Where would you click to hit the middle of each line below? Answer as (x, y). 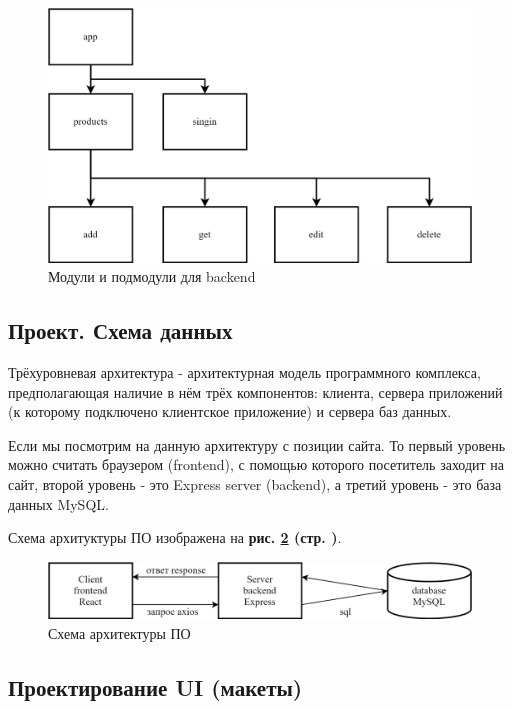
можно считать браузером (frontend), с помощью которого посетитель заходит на (256, 464)
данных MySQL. (58, 503)
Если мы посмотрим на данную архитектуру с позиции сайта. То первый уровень (257, 444)
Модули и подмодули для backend (152, 276)
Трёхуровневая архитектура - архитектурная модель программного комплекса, (244, 372)
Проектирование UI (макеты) (155, 686)
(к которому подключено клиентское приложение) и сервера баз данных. (230, 411)
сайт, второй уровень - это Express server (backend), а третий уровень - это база (255, 484)
